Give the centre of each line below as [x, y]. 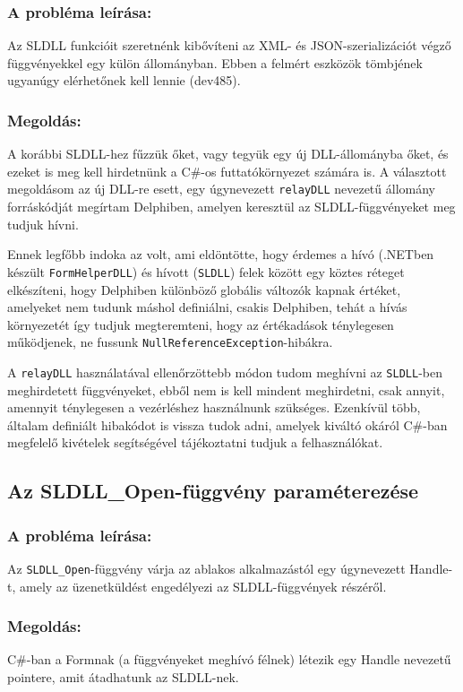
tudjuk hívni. [43, 224]
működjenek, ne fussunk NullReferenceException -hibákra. [170, 342]
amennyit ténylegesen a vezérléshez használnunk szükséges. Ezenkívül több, [214, 407]
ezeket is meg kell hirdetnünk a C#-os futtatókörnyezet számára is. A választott [227, 171]
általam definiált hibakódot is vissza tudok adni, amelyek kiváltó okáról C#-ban [227, 424]
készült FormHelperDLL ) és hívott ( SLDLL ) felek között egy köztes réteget [206, 271]
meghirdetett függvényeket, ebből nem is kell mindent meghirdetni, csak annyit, [226, 389]
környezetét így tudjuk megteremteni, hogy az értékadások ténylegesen [201, 324]
